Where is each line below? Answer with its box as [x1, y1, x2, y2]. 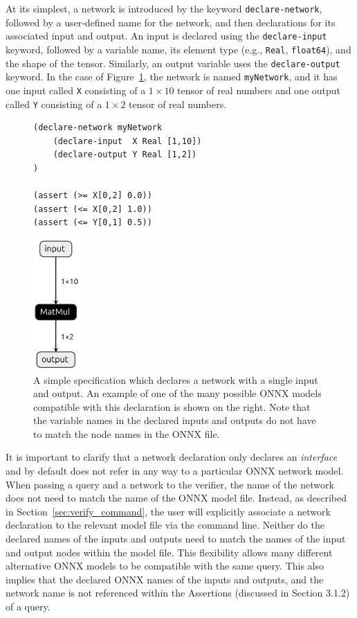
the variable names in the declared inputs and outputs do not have [33, 413, 316, 427]
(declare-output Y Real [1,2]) [53, 150, 197, 160]
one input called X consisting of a [6, 82, 146, 97]
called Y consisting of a [6, 96, 102, 111]
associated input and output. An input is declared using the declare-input [6, 28, 327, 43]
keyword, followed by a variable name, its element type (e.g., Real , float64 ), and [6, 42, 351, 56]
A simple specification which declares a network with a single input [33, 372, 318, 387]
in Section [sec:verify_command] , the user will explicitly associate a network [6, 504, 331, 518]
